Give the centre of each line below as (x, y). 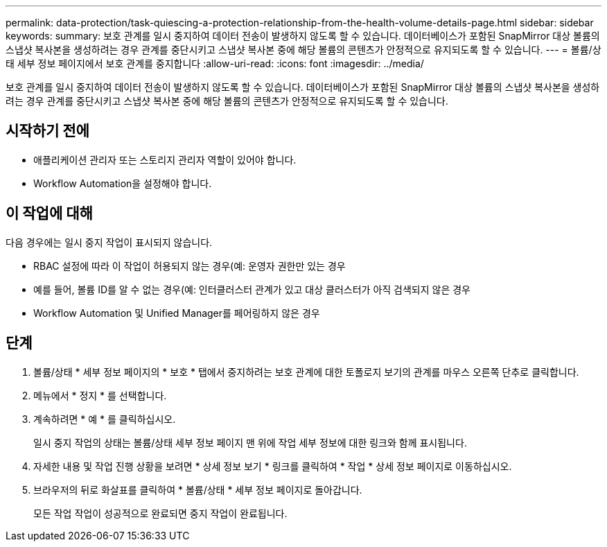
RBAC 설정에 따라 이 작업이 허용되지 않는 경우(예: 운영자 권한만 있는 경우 (190, 266)
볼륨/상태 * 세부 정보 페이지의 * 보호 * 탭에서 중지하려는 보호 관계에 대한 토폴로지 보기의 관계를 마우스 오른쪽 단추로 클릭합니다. (306, 372)
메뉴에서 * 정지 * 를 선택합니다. (100, 395)
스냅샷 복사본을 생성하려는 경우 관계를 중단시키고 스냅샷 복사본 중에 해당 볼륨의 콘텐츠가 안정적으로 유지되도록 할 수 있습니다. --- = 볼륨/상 (303, 50)
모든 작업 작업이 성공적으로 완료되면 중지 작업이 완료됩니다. (160, 513)
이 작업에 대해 (49, 214)
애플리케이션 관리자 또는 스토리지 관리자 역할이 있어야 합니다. (165, 159)
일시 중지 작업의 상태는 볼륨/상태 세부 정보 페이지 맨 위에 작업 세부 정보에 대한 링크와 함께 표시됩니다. (250, 442)
